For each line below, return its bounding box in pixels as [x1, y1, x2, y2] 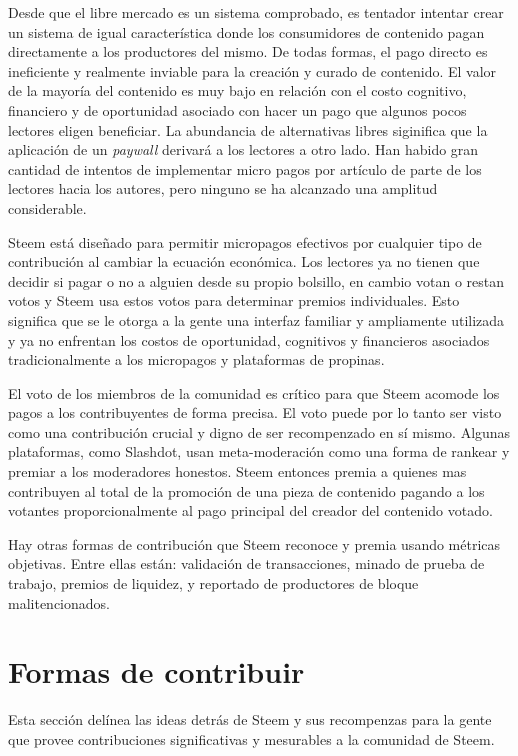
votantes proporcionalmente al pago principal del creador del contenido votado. [8, 500, 493, 521]
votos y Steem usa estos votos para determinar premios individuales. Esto [8, 290, 460, 311]
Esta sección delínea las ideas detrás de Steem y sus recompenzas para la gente [8, 709, 492, 730]
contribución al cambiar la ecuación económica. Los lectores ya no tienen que [8, 251, 480, 272]
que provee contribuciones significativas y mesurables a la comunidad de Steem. [8, 728, 495, 749]
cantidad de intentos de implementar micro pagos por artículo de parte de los [8, 158, 482, 179]
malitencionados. [8, 592, 110, 613]
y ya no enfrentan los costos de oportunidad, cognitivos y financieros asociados [8, 329, 490, 350]
